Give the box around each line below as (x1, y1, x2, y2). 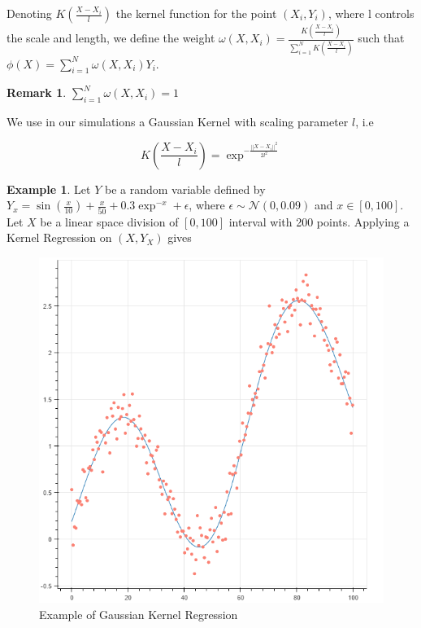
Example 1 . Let (7, 180, 91, 197)
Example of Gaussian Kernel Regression (39, 605, 238, 622)
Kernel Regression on (7, 229, 112, 246)
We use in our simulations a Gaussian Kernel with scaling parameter (7, 113, 349, 130)
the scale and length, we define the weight (7, 29, 215, 46)
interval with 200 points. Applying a (228, 213, 410, 230)
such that (358, 29, 405, 46)
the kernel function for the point (115, 5, 277, 21)
